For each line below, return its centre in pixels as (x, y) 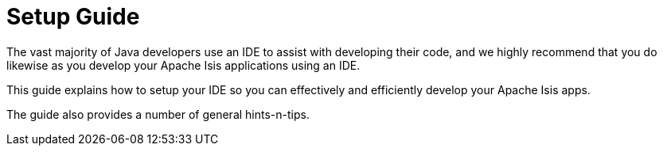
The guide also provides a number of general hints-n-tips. (158, 114)
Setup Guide (73, 17)
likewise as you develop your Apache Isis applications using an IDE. (183, 65)
